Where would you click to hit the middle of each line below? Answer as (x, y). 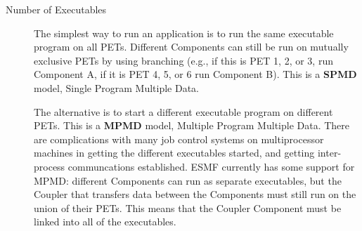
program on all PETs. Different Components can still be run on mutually (191, 47)
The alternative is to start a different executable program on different (183, 111)
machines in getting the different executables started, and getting (174, 153)
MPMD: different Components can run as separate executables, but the (188, 180)
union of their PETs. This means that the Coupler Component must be (188, 207)
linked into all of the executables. (105, 222)
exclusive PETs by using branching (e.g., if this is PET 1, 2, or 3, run (183, 60)
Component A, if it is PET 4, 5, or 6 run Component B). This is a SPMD (195, 74)
